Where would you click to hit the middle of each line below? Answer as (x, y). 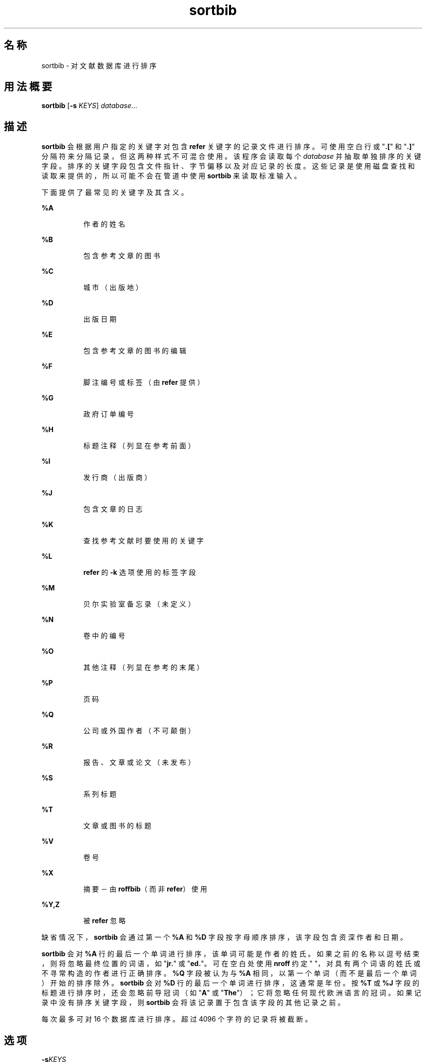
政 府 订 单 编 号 (109, 414)
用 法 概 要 (28, 87)
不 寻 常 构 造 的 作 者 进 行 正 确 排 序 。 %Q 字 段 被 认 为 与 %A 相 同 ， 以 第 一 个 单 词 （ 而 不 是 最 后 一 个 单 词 (229, 973)
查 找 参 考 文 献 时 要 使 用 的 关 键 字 (143, 541)
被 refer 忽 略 (105, 921)
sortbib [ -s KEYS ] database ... (89, 106)
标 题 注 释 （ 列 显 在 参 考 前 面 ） (139, 446)
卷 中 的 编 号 (104, 636)
